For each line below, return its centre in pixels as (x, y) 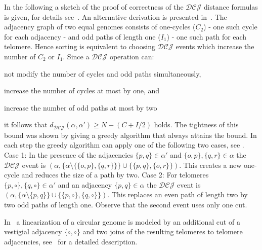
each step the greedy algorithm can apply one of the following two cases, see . (124, 145)
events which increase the (215, 46)
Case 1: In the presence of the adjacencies (69, 154)
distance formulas (231, 7)
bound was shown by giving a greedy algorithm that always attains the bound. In (130, 135)
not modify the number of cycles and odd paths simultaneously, (103, 73)
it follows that (26, 124)
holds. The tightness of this (196, 124)
